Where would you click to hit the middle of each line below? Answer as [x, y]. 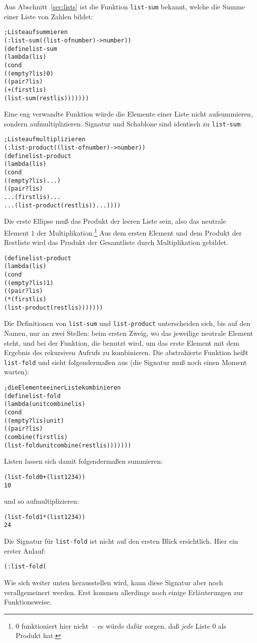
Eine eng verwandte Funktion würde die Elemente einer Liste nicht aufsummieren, [128, 114]
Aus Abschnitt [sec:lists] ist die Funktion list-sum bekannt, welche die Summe [125, 6]
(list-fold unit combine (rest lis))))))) [68, 445]
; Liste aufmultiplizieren [45, 140]
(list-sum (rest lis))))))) [46, 98]
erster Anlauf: [25, 550]
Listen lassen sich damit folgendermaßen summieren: [84, 461]
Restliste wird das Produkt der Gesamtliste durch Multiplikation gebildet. [116, 242]
